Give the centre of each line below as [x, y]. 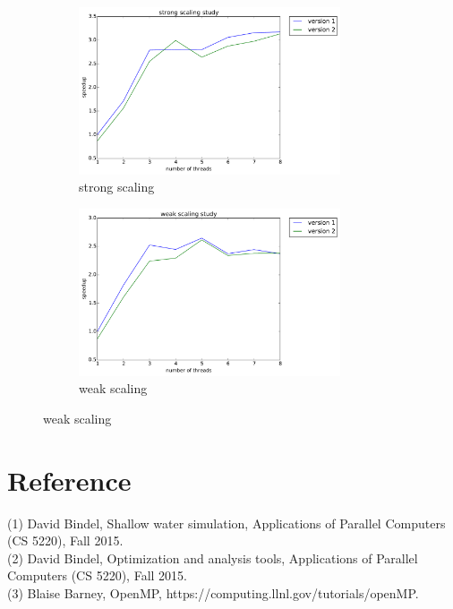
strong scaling [117, 187]
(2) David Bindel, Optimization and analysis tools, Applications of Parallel [213, 558]
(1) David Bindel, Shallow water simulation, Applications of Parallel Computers [226, 523]
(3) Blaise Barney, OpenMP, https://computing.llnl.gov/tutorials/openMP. [213, 592]
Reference [69, 480]
